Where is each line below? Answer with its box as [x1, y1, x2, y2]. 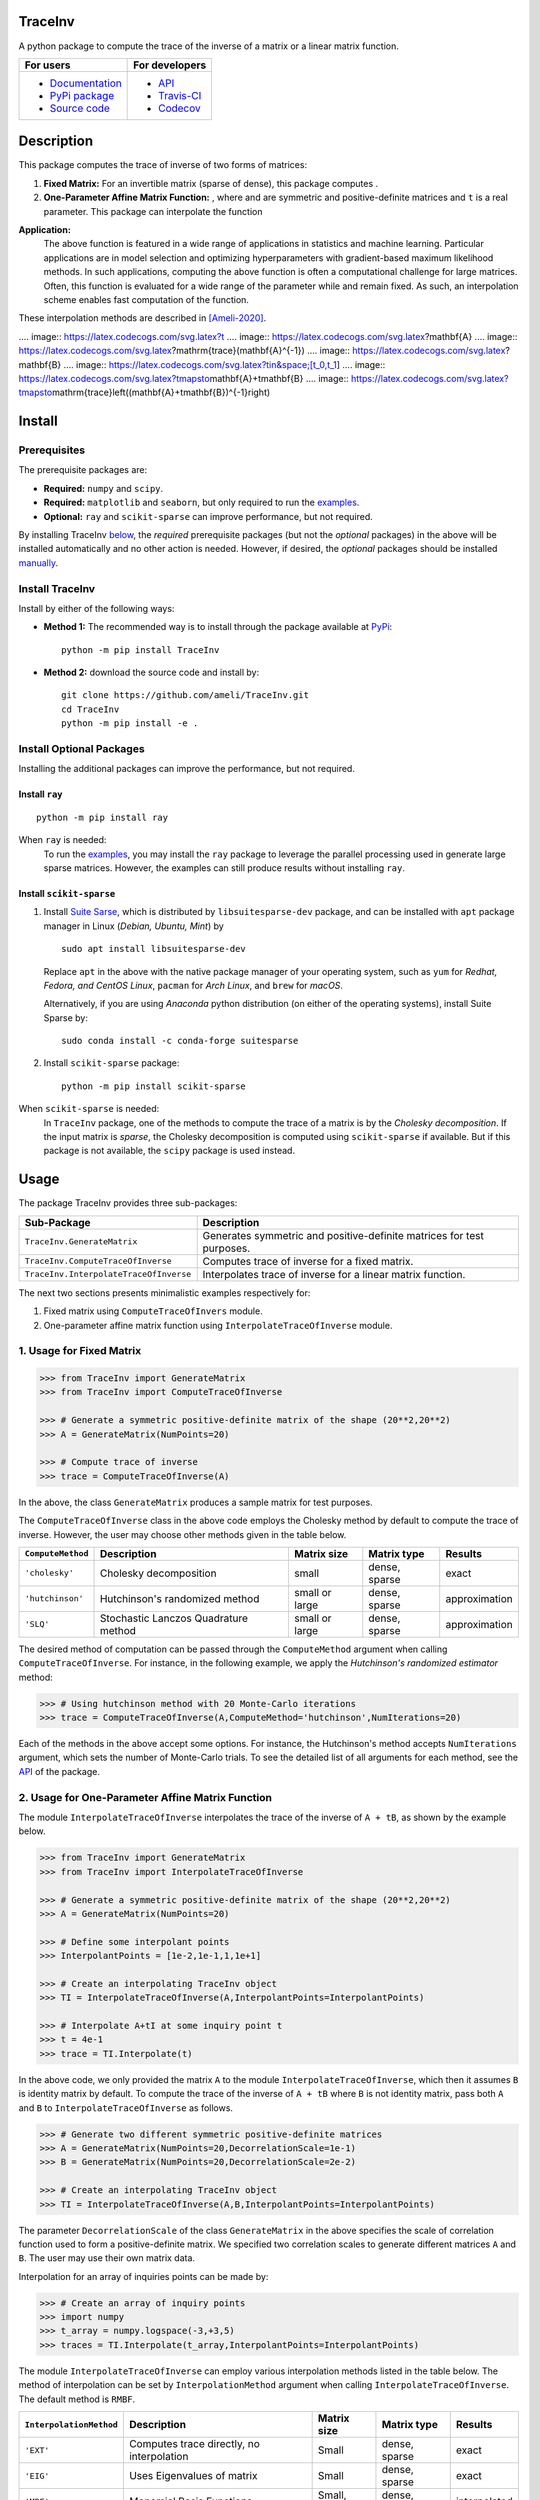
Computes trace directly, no [128, 2437, 260, 2451]
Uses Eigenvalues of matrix [128, 2469, 258, 2483]
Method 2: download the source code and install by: [43, 666, 260, 679]
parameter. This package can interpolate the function [43, 205, 263, 217]
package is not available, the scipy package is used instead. [43, 1145, 295, 1157]
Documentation [49, 76, 122, 90]
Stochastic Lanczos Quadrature [99, 1611, 249, 1625]
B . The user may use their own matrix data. [18, 2252, 195, 2264]
